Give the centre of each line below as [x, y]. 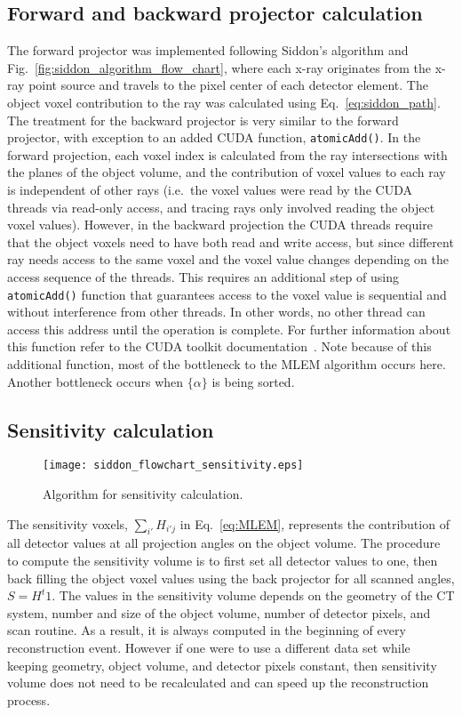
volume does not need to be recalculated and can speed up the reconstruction [218, 683]
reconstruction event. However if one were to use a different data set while [209, 648]
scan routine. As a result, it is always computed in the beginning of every [207, 630]
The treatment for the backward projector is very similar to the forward [203, 120]
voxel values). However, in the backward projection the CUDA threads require [220, 225]
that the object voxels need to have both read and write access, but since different [231, 241]
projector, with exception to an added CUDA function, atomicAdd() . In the [214, 137]
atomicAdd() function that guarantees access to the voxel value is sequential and [227, 294]
